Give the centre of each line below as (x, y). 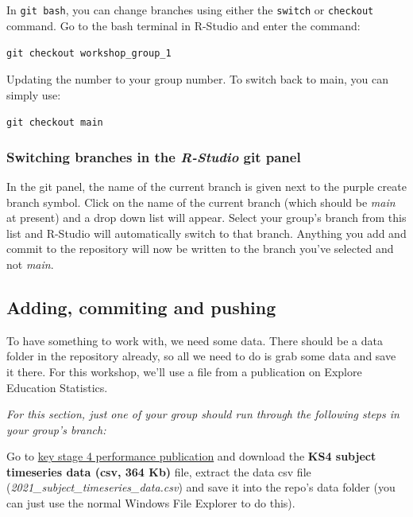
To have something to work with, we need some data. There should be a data (195, 340)
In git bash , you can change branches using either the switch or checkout (190, 10)
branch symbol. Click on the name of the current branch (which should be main (201, 202)
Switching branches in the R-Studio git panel (154, 156)
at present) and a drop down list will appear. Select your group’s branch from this (206, 218)
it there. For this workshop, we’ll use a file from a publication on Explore (184, 371)
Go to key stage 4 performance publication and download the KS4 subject (191, 456)
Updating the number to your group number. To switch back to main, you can (197, 78)
